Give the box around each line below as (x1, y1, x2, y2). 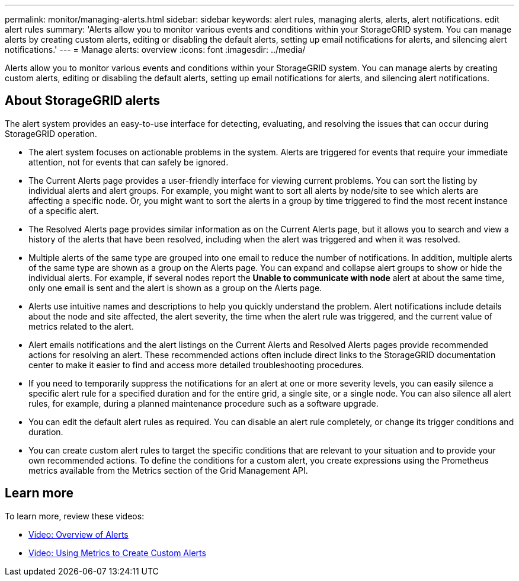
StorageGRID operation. (5, 128, 97, 139)
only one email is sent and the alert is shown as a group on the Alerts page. (28, 282, 322, 293)
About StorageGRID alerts (5, 93, 161, 108)
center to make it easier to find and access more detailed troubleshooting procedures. (28, 359, 364, 370)
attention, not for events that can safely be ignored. (28, 157, 229, 167)
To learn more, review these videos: (5, 510, 145, 521)
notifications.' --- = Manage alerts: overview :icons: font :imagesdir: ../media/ (5, 44, 306, 55)
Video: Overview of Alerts (28, 529, 129, 539)
